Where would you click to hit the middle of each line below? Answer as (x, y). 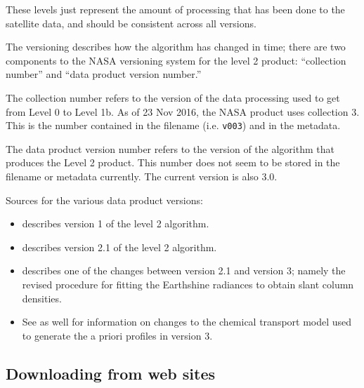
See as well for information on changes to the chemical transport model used (187, 322)
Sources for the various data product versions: (104, 200)
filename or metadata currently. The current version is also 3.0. (142, 176)
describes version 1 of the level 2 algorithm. (116, 223)
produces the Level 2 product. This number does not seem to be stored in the (173, 162)
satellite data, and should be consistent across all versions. (131, 23)
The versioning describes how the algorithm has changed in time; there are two (176, 47)
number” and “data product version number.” (104, 74)
